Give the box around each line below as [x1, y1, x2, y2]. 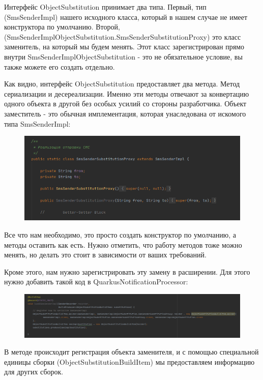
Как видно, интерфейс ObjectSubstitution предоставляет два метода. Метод [4, 78, 240, 89]
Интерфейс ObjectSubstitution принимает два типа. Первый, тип [4, 2, 207, 12]
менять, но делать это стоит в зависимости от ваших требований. [4, 249, 207, 260]
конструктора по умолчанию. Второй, [4, 21, 120, 32]
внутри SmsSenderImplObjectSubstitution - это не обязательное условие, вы [4, 51, 243, 62]
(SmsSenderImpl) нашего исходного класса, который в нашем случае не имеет [4, 11, 248, 22]
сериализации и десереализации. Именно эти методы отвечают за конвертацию [4, 88, 249, 99]
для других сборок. [4, 366, 64, 377]
